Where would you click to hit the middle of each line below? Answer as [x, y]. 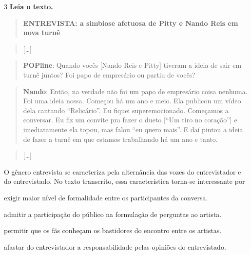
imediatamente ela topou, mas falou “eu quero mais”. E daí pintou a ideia [133, 129]
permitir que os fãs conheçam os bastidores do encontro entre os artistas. [113, 230]
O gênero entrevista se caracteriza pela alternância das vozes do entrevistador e [123, 171]
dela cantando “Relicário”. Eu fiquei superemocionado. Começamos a [126, 110]
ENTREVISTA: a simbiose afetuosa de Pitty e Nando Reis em [131, 23]
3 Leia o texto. [29, 6]
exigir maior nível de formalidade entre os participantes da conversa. [106, 197]
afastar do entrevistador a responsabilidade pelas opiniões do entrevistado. [115, 246]
